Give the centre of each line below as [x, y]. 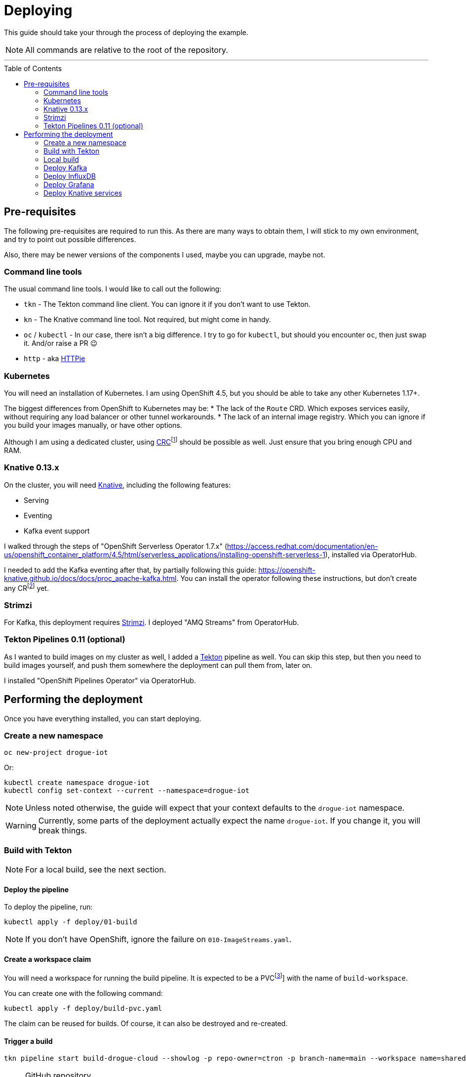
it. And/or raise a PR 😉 [61, 343]
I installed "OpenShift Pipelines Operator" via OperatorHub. [100, 680]
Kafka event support [57, 531]
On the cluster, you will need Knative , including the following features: [117, 485]
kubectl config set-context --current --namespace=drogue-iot [127, 791]
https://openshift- [287, 570]
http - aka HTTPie [55, 359]
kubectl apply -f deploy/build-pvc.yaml [83, 1009]
